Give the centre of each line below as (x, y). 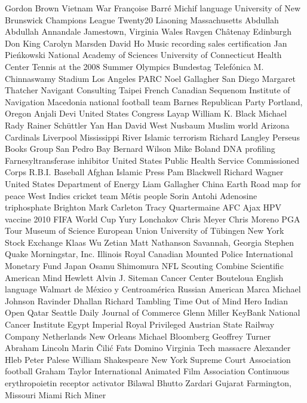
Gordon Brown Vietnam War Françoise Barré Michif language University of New (153, 8)
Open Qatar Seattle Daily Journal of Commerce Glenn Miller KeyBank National (153, 312)
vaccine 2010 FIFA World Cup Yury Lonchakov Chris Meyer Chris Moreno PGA (153, 219)
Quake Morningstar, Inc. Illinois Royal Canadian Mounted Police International (149, 254)
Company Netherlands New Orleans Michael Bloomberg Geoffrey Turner (138, 336)
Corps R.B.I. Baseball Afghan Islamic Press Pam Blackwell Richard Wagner (144, 172)
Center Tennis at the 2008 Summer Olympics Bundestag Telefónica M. (134, 66)
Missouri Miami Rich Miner (56, 394)
